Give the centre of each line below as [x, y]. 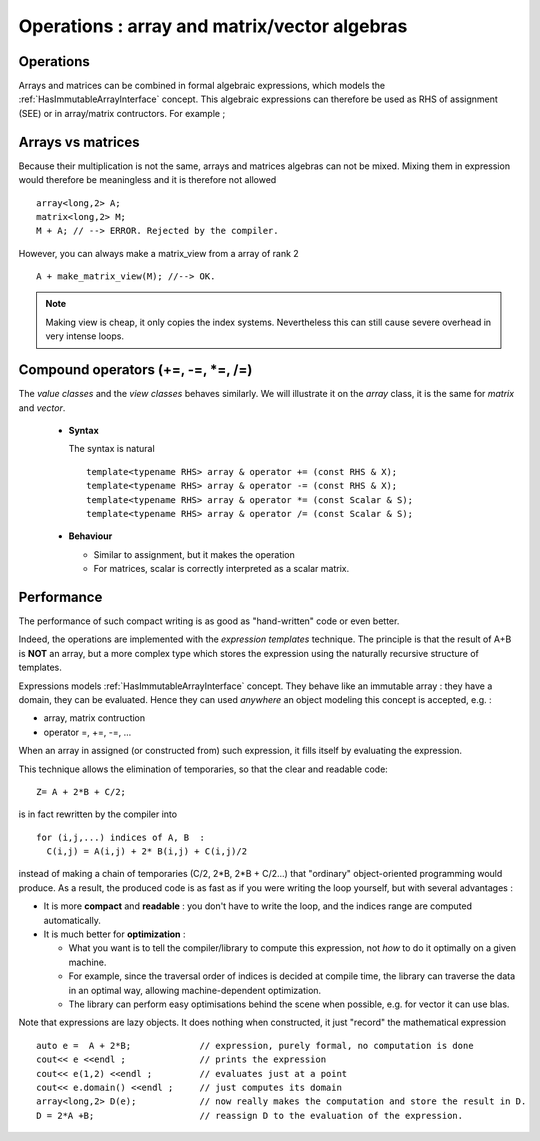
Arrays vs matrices [79, 141]
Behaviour [90, 536]
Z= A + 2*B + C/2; [81, 791]
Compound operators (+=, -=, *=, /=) [135, 370]
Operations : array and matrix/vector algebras [213, 26]
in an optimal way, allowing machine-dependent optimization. [195, 990]
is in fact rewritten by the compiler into [98, 814]
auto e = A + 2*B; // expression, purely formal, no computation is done [255, 1045]
